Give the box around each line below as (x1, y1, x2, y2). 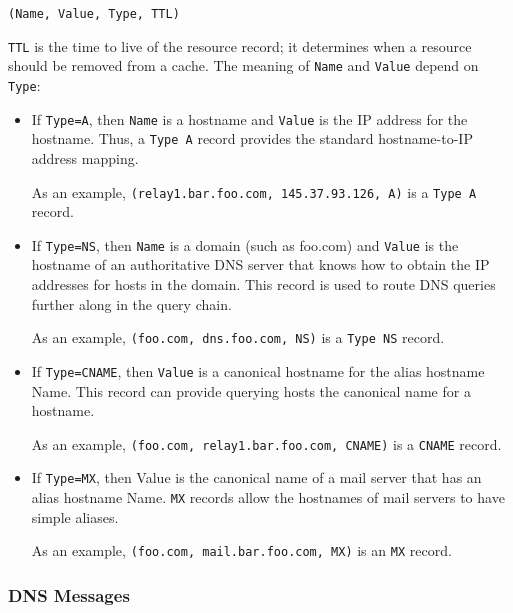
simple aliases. (31, 506, 119, 527)
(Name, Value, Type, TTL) (8, 7, 180, 21)
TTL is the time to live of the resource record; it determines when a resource (8, 35, 472, 56)
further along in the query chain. (31, 293, 232, 314)
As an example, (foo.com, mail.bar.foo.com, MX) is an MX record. (31, 540, 452, 561)
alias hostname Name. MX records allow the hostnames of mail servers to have (31, 487, 505, 508)
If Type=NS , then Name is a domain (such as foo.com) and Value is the (31, 234, 459, 255)
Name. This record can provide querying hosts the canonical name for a (31, 380, 471, 401)
